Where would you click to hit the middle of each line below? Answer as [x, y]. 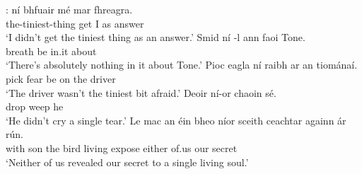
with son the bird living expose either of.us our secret [122, 147]
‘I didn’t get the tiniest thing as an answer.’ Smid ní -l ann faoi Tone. [156, 37]
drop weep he [35, 106]
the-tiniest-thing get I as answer [75, 23]
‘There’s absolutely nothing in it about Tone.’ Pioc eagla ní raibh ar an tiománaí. [182, 65]
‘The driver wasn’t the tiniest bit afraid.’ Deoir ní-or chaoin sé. [141, 92]
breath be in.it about [51, 51]
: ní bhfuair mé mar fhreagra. [69, 9]
